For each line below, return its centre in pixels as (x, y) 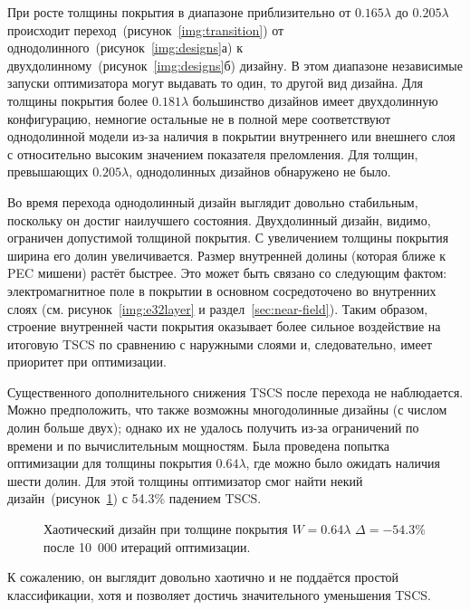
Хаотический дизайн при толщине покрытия (166, 529)
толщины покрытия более (78, 100)
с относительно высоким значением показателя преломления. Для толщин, (213, 153)
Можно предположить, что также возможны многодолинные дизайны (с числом (227, 410)
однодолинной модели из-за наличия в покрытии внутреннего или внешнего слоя (231, 136)
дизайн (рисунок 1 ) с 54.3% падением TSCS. (134, 498)
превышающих (48, 172)
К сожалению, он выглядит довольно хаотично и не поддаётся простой (203, 577)
